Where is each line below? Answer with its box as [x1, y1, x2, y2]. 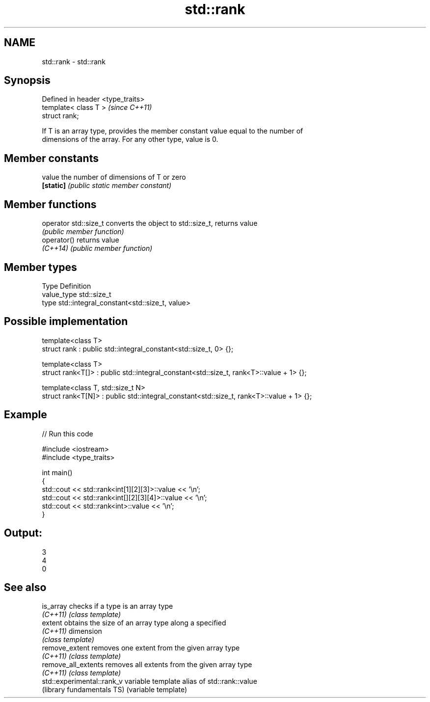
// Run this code [42, 429, 93, 438]
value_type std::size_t [42, 290, 111, 298]
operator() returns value [42, 236, 119, 244]
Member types [4, 261, 77, 273]
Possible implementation [4, 315, 128, 328]
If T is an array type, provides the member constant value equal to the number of [42, 127, 303, 135]
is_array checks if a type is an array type [42, 602, 173, 611]
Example [4, 408, 47, 421]
